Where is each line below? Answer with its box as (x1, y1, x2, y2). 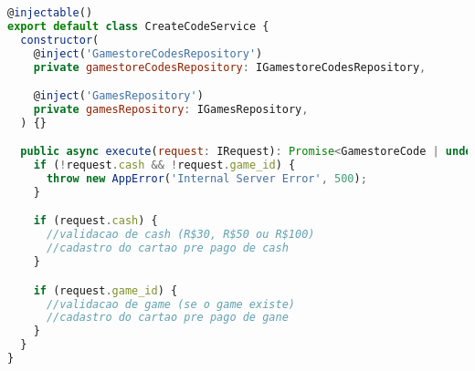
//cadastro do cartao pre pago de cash (46, 242, 289, 255)
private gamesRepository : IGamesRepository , (33, 102, 309, 116)
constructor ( (20, 33, 100, 46)
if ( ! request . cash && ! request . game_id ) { (33, 159, 296, 172)
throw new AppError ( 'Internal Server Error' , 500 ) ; (46, 172, 367, 186)
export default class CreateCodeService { (7, 19, 269, 33)
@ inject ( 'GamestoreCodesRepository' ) (33, 46, 263, 60)
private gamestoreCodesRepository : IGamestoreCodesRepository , (33, 60, 427, 74)
